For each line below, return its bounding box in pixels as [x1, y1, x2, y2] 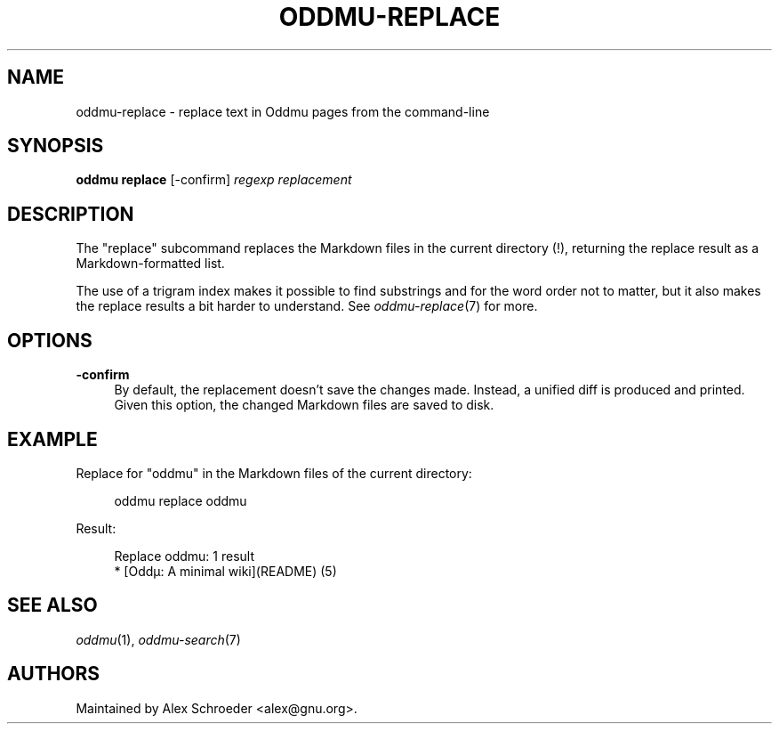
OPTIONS [7, 329, 92, 352]
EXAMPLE [7, 427, 98, 451]
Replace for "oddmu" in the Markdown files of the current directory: [76, 465, 472, 481]
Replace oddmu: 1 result [114, 548, 255, 564]
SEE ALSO [7, 594, 98, 617]
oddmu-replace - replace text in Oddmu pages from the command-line [76, 103, 490, 119]
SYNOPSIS [7, 134, 104, 158]
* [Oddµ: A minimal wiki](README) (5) [114, 563, 337, 579]
